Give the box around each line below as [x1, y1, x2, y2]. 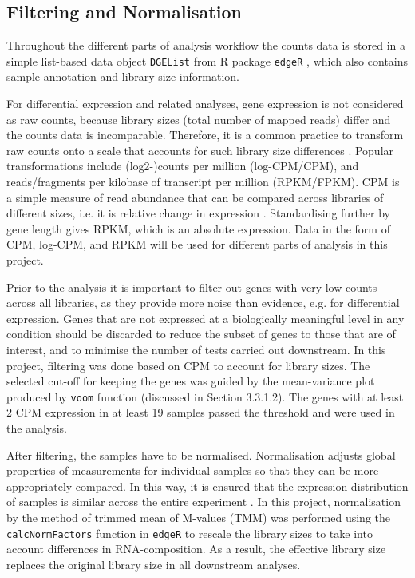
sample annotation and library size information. [6, 68, 239, 85]
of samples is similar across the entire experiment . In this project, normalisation [6, 493, 401, 510]
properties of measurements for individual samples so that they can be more [6, 462, 379, 479]
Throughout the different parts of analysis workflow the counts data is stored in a [6, 37, 405, 54]
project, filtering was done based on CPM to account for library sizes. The [6, 357, 370, 373]
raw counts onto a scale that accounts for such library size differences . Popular [6, 142, 394, 158]
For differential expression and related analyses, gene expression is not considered [6, 95, 404, 112]
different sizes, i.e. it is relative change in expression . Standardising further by [6, 205, 390, 221]
